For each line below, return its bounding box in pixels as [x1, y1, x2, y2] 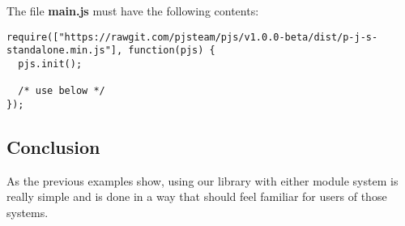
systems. [6, 203, 49, 220]
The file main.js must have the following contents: [6, 2, 259, 19]
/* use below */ [18, 85, 105, 97]
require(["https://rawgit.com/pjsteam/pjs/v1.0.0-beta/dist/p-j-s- [6, 31, 378, 43]
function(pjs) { [128, 45, 215, 57]
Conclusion [6, 134, 100, 159]
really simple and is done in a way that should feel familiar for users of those [6, 188, 387, 205]
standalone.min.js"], [6, 45, 123, 57]
